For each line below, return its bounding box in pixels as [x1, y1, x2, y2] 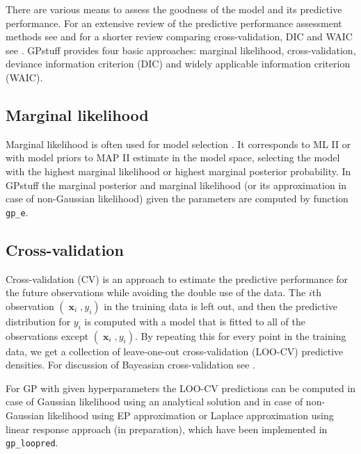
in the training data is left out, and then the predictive [104, 298, 338, 313]
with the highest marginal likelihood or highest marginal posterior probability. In [6, 163, 351, 178]
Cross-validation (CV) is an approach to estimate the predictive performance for [6, 271, 348, 286]
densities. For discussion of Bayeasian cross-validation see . [6, 357, 255, 372]
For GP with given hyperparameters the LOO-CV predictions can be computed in [6, 380, 356, 395]
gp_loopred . [6, 435, 58, 450]
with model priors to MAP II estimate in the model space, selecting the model [6, 150, 340, 165]
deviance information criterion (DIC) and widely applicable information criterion [6, 56, 351, 71]
